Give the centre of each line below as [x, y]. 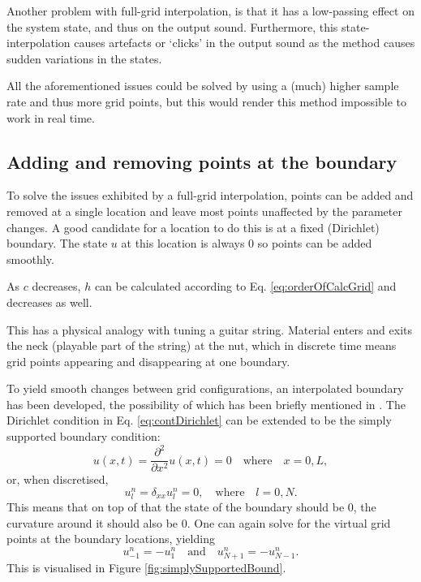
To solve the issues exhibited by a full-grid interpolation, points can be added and [210, 195]
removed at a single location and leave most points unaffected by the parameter [204, 211]
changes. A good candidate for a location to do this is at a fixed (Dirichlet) [193, 227]
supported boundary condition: [84, 436]
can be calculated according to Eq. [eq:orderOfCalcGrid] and [245, 286]
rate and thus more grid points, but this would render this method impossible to [207, 101]
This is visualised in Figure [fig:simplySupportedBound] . [146, 568]
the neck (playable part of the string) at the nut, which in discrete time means [202, 345]
